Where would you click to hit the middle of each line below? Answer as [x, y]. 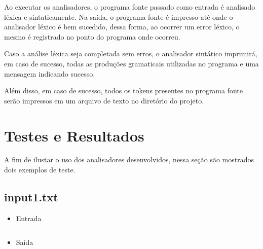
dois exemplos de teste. [40, 170]
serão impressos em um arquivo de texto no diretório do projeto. [104, 100]
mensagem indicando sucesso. [50, 73]
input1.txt [31, 197]
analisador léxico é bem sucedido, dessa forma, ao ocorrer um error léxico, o [122, 27]
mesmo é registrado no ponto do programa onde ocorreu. [92, 36]
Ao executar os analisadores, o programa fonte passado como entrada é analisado [130, 7]
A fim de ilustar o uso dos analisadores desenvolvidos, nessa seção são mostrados [129, 159]
